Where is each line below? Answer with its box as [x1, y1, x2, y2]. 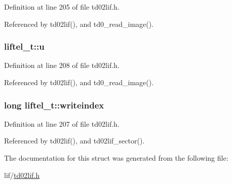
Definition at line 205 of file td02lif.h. [4, 2, 120, 12]
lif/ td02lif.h [4, 169, 40, 180]
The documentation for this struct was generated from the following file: [4, 153, 228, 163]
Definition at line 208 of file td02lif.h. [4, 60, 120, 70]
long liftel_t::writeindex [4, 98, 104, 111]
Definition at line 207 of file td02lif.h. [4, 118, 120, 129]
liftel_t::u [4, 40, 45, 53]
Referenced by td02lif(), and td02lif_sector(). [4, 135, 145, 146]
